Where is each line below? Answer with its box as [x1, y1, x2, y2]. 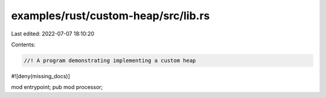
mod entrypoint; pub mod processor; [11, 84, 103, 91]
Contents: [11, 41, 36, 48]
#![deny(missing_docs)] [11, 72, 71, 79]
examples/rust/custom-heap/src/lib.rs [11, 9, 210, 22]
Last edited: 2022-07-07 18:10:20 [11, 30, 95, 37]
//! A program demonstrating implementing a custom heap [24, 57, 196, 64]
